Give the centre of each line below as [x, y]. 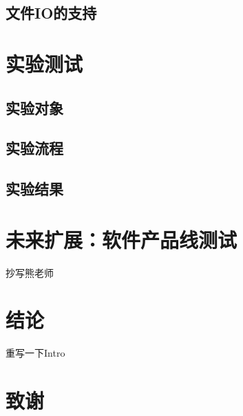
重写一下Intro [35, 353]
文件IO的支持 [51, 13]
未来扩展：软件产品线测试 [122, 239]
